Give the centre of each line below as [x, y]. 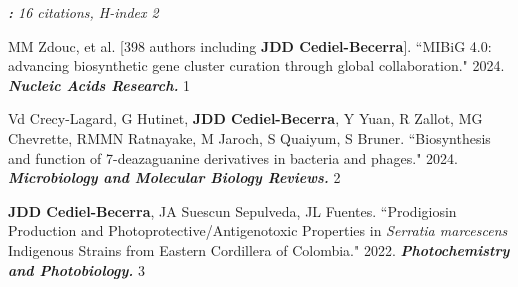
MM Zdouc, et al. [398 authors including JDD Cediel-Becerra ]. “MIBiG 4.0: [250, 45]
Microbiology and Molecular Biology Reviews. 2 [174, 177]
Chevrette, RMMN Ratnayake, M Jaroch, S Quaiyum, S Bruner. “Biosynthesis [249, 137]
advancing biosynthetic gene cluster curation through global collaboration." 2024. [256, 65]
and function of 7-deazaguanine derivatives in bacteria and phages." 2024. [233, 157]
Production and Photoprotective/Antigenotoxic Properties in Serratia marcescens [258, 230]
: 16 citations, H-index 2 [83, 12]
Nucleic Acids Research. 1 [99, 84]
